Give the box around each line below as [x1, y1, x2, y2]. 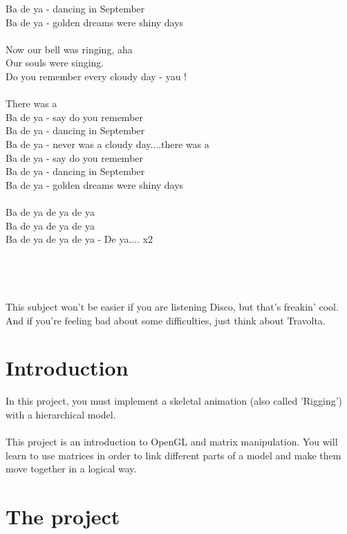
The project [6, 502, 120, 531]
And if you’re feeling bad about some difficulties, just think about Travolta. [6, 313, 326, 327]
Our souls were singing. [6, 55, 104, 70]
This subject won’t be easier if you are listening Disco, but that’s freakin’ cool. [6, 300, 339, 314]
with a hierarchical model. [6, 407, 116, 421]
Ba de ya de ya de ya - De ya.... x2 [6, 232, 153, 246]
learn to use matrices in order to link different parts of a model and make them [6, 448, 341, 462]
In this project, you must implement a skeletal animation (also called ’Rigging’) [6, 394, 343, 408]
